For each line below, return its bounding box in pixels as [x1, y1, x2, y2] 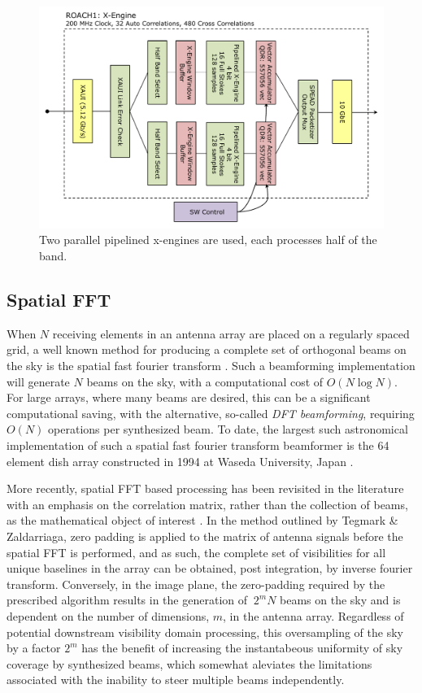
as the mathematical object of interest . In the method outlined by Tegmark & [7, 512, 398, 529]
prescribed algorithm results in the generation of [7, 591, 248, 608]
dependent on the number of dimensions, [7, 607, 210, 624]
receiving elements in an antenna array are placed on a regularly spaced [52, 325, 410, 342]
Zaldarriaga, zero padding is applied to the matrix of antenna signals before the [7, 527, 403, 544]
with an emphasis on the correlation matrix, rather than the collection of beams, [7, 495, 408, 512]
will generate [7, 373, 70, 390]
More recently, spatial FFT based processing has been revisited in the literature [7, 480, 404, 497]
